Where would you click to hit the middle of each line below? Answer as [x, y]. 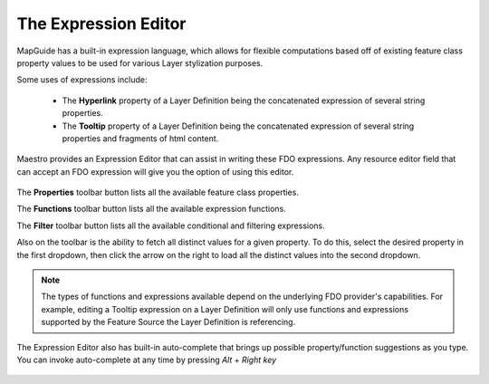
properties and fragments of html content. [140, 138]
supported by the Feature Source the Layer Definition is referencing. [168, 322]
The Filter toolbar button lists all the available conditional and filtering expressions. [171, 226]
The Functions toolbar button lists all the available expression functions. [152, 209]
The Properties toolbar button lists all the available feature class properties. [158, 192]
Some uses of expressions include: [82, 80]
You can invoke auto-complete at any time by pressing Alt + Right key [147, 360]
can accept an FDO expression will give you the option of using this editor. [155, 171]
